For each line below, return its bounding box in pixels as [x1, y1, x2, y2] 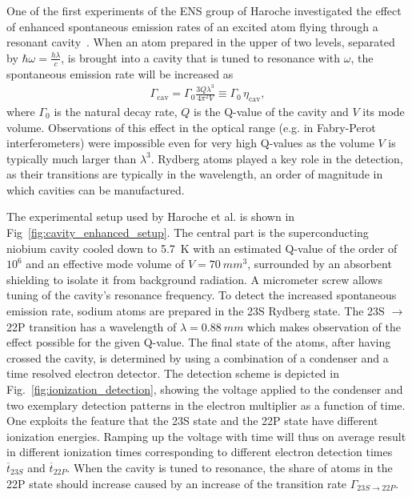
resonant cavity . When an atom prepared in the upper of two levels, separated [6, 34, 395, 50]
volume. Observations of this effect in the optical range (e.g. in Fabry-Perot [6, 118, 376, 135]
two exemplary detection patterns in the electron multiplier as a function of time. [6, 396, 406, 413]
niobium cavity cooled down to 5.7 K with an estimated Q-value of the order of [6, 239, 398, 256]
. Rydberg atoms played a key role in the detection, [150, 150, 403, 166]
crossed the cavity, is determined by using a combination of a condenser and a [6, 349, 389, 366]
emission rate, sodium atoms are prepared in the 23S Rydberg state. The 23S [6, 303, 385, 319]
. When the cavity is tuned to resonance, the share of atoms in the [66, 459, 393, 475]
